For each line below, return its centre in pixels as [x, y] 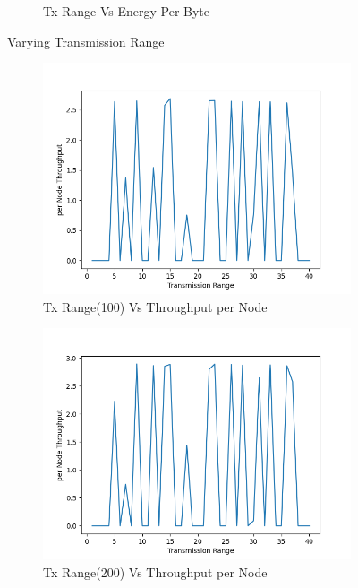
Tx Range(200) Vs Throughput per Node [155, 571]
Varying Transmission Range [86, 41]
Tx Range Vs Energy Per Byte [127, 11]
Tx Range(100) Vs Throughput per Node [155, 306]
